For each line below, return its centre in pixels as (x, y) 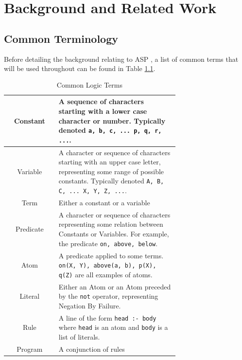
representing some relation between (111, 224)
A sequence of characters (101, 101)
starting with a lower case (103, 111)
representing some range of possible (111, 171)
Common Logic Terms (90, 84)
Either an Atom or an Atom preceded (115, 286)
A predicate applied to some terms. (111, 255)
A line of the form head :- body (107, 317)
